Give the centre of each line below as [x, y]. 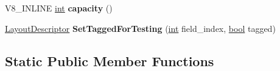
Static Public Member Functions [110, 60]
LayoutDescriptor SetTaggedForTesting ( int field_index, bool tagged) [140, 28]
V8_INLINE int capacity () [59, 8]
